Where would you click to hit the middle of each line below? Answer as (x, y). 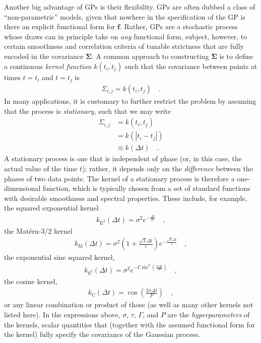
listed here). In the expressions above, (62, 314)
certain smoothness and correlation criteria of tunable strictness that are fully (124, 46)
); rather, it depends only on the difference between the (168, 168)
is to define (236, 56)
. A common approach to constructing (150, 56)
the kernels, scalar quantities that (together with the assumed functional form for (129, 324)
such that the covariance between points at (191, 66)
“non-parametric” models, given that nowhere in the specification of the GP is (125, 16)
